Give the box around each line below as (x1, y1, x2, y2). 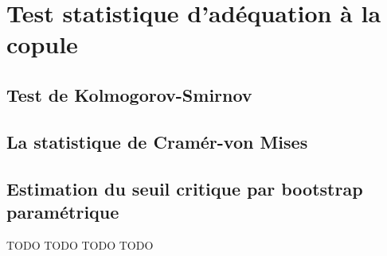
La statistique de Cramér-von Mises (6, 129, 308, 153)
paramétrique (6, 199, 119, 223)
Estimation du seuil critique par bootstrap (6, 176, 363, 200)
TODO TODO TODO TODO (6, 236, 154, 253)
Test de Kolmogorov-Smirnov (6, 82, 252, 107)
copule (6, 28, 78, 60)
